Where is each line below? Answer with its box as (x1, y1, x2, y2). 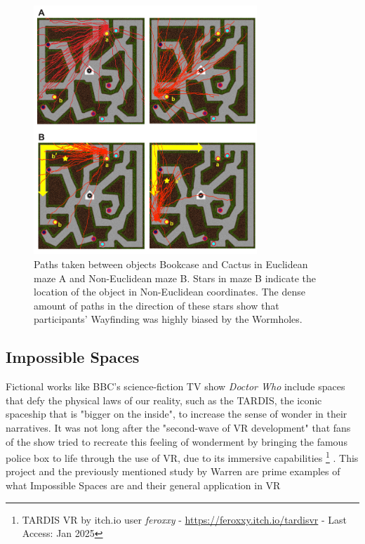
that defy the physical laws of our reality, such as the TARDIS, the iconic (6, 392, 322, 407)
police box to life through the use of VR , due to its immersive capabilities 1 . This (6, 449, 359, 465)
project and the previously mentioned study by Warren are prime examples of (6, 464, 340, 479)
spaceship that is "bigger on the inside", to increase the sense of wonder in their (6, 406, 347, 421)
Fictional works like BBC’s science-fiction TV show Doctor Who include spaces (6, 379, 345, 394)
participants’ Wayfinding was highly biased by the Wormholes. (34, 312, 303, 326)
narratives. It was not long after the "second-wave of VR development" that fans (6, 420, 351, 434)
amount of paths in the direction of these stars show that (34, 298, 279, 312)
